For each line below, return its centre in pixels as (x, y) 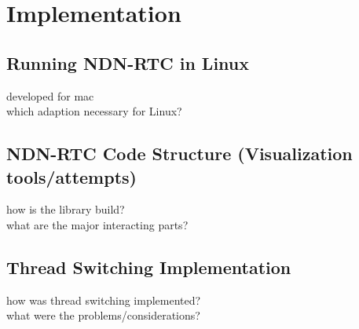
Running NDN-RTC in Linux (128, 62)
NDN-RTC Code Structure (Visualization (179, 154)
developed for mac (50, 95)
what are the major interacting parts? (97, 224)
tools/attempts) (71, 176)
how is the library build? (66, 209)
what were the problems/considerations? (103, 315)
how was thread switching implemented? (104, 300)
